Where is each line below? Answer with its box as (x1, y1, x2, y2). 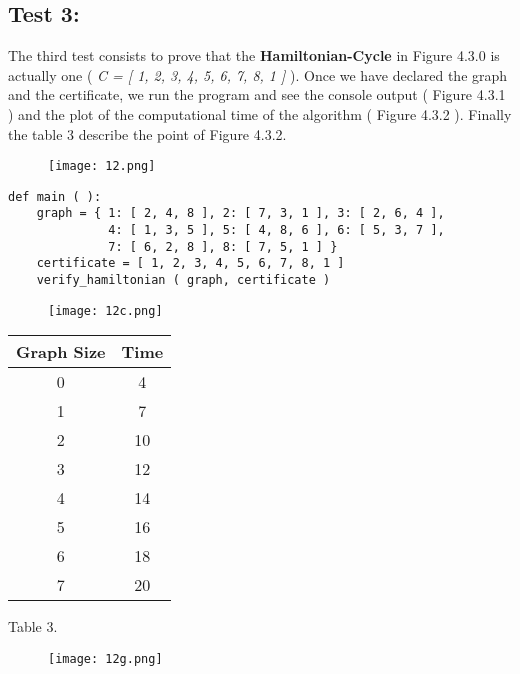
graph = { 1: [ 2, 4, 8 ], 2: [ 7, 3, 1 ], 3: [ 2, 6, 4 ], (36, 206, 445, 221)
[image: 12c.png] (48, 303, 163, 318)
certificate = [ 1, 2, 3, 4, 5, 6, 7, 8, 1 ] (36, 256, 345, 271)
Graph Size (16, 340, 106, 364)
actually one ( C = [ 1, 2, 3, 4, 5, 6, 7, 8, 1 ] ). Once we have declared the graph (8, 64, 508, 85)
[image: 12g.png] (48, 652, 163, 667)
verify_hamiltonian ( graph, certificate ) (36, 273, 331, 288)
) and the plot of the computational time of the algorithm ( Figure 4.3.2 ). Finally (8, 103, 512, 124)
